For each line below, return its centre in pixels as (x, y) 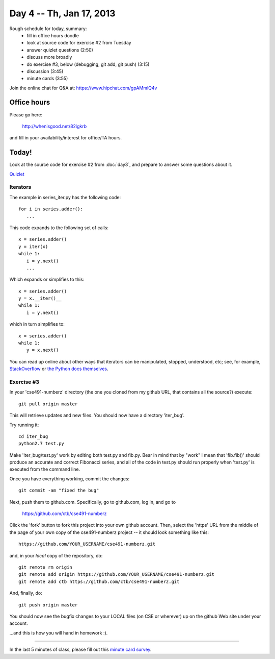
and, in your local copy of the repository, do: (56, 555)
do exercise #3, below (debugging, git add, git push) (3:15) (88, 64)
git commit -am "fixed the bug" (59, 491)
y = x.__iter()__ (40, 298)
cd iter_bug (33, 436)
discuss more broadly (49, 57)
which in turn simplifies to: (37, 324)
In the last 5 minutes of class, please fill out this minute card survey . (80, 650)
